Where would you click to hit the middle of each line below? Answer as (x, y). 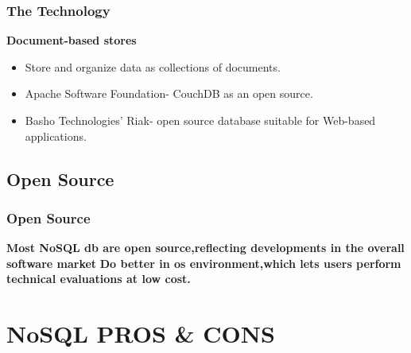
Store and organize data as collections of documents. (153, 66)
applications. (56, 136)
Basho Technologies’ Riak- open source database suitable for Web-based (200, 120)
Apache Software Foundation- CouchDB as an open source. (169, 93)
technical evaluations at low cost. (99, 279)
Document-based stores (72, 40)
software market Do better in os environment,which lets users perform (204, 263)
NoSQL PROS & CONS (141, 334)
